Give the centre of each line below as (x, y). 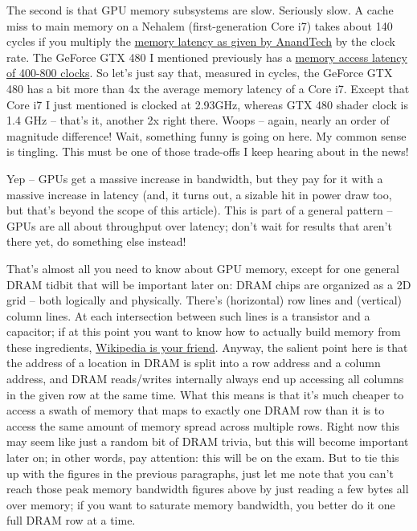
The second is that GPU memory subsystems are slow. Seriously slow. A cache (200, 10)
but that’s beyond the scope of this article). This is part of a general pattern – (200, 210)
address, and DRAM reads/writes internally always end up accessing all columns (205, 379)
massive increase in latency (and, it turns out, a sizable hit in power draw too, (199, 194)
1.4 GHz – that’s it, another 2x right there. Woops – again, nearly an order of (198, 120)
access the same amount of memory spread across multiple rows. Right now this (203, 425)
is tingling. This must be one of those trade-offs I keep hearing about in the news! (208, 151)
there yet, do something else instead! (96, 241)
